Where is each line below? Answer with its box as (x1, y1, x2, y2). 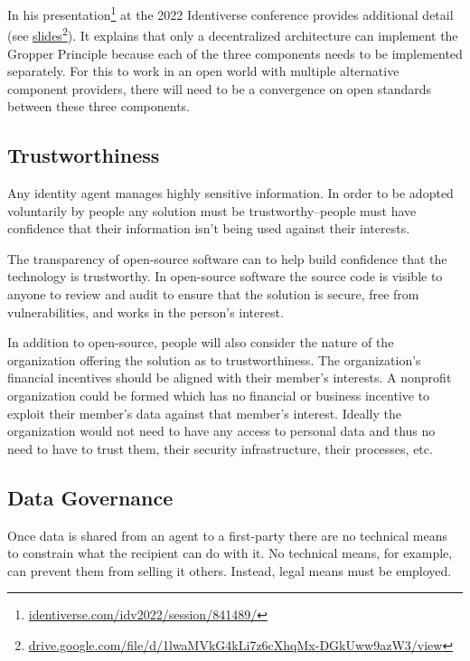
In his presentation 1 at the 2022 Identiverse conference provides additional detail (7, 3, 454, 24)
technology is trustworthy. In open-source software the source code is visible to (7, 267, 443, 286)
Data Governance (7, 483, 174, 511)
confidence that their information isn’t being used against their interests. (7, 219, 410, 238)
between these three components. (7, 97, 190, 116)
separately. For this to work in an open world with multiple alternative (7, 61, 399, 80)
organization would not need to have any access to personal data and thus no (7, 421, 436, 440)
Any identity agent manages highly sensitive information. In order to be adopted (7, 184, 454, 203)
